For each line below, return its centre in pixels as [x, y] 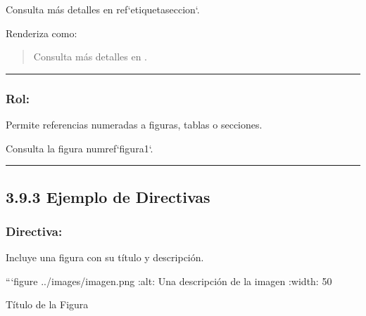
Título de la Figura [47, 304]
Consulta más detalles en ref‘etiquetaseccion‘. [103, 9]
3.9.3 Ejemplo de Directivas [108, 196]
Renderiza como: [42, 33]
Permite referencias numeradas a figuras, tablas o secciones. [134, 124]
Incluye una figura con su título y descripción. [105, 257]
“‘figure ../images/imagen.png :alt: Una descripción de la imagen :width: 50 [169, 281]
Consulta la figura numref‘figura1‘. [80, 148]
